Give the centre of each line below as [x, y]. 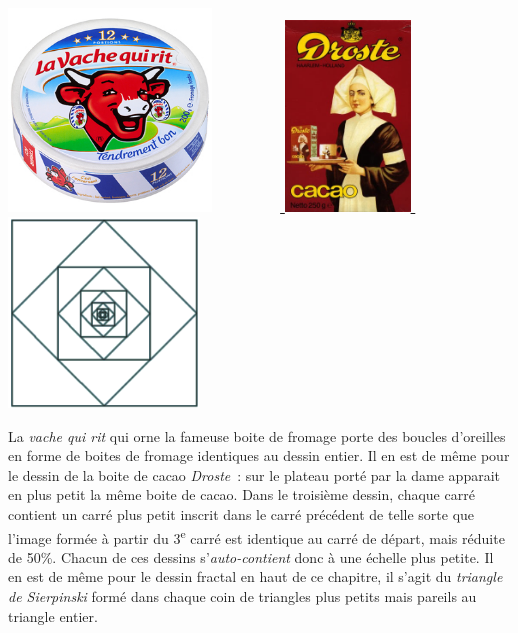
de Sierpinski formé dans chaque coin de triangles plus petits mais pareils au [242, 596]
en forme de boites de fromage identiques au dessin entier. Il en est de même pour [259, 455]
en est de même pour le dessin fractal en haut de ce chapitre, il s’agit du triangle [255, 576]
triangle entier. [53, 615]
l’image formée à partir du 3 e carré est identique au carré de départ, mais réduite [256, 536]
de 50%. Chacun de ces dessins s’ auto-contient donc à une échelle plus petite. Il [251, 556]
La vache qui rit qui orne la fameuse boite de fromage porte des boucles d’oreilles [257, 435]
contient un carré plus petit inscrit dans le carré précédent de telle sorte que [241, 513]
